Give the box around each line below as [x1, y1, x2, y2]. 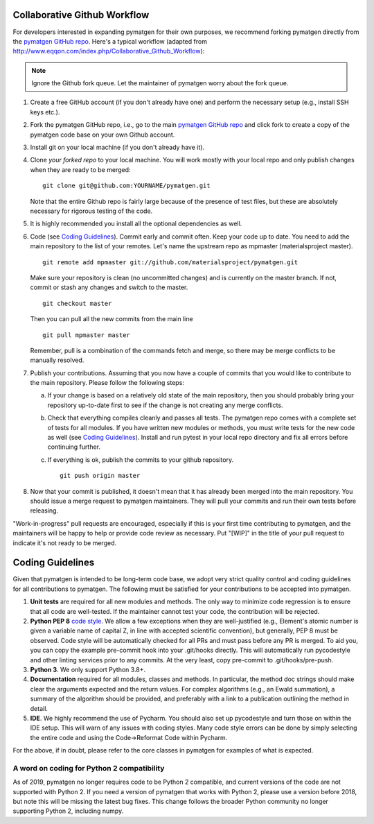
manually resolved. [30, 356, 84, 364]
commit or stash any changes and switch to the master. [30, 283, 188, 291]
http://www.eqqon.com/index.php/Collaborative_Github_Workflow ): [12, 47, 205, 55]
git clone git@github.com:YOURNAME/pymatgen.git [42, 182, 211, 190]
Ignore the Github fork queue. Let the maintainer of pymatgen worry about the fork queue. [31, 79, 289, 87]
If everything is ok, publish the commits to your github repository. [47, 455, 234, 464]
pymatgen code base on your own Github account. [30, 130, 175, 139]
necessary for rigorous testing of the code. [30, 207, 153, 215]
